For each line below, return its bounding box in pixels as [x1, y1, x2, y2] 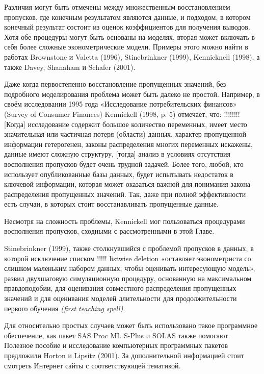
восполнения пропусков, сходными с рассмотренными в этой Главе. [4, 226, 215, 236]
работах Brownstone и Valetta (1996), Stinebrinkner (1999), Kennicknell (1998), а [4, 51, 260, 62]
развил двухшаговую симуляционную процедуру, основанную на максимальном [4, 272, 252, 283]
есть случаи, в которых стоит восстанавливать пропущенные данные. [4, 198, 219, 209]
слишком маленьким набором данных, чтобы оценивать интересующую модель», [4, 263, 255, 273]
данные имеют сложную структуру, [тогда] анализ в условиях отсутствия [4, 148, 231, 159]
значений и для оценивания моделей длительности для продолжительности [4, 293, 237, 304]
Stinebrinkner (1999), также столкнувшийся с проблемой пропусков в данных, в [4, 243, 254, 254]
